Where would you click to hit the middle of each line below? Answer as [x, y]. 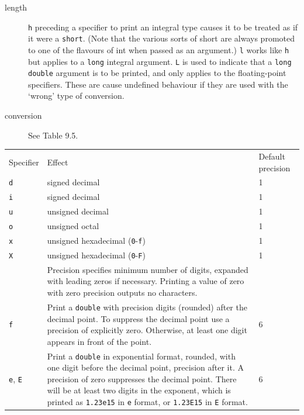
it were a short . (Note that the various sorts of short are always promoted [161, 38]
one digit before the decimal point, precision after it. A [145, 367]
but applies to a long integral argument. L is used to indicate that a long [160, 61]
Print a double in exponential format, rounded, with [141, 356]
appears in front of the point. [99, 341]
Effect [58, 162]
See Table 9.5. [53, 135]
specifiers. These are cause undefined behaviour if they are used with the [158, 84]
